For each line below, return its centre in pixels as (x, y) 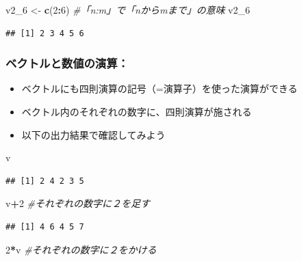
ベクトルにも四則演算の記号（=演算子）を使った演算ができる (160, 88)
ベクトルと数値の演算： (67, 63)
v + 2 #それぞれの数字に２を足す (78, 203)
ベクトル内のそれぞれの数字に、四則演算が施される (137, 111)
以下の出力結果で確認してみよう (93, 134)
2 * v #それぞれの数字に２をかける (81, 249)
